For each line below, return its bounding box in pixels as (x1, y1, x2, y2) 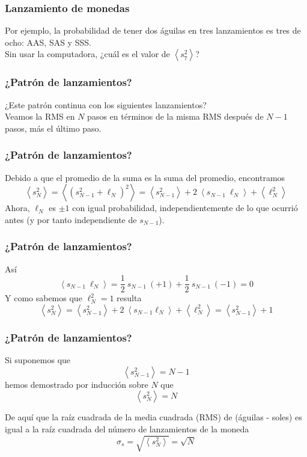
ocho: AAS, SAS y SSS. (5, 35, 91, 48)
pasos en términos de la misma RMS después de (87, 110, 264, 123)
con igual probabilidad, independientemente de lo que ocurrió (72, 201, 298, 214)
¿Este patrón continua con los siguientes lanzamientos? (5, 98, 207, 111)
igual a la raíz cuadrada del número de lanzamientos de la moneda (5, 422, 249, 435)
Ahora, (5, 201, 30, 214)
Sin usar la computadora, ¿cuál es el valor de (5, 48, 170, 60)
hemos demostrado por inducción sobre (5, 378, 148, 390)
